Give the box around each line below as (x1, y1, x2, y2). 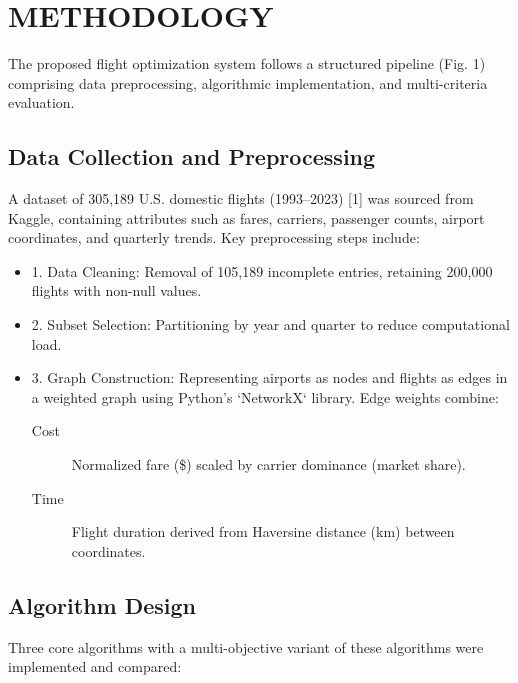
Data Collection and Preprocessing (8, 141, 376, 172)
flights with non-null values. (31, 280, 202, 301)
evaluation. (8, 92, 75, 113)
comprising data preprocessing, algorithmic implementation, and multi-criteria (8, 72, 488, 93)
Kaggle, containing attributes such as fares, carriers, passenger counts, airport (8, 207, 485, 228)
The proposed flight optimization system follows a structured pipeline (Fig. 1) (8, 53, 486, 74)
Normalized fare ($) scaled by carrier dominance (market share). (71, 454, 466, 475)
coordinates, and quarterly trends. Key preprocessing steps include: (8, 227, 420, 248)
